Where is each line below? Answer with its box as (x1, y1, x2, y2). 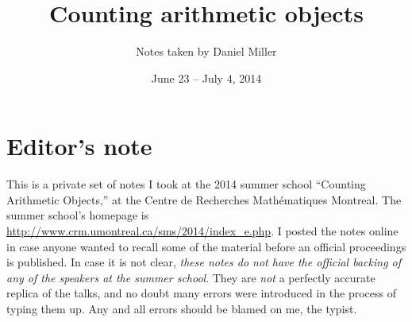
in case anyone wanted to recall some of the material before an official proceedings (6, 238, 406, 254)
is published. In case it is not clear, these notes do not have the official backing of (6, 254, 402, 270)
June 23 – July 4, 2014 (151, 69, 262, 86)
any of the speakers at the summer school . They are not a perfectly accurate (6, 269, 375, 285)
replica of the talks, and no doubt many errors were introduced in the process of (6, 285, 396, 301)
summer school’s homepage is (6, 207, 149, 223)
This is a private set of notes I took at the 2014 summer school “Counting (6, 176, 366, 192)
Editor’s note (6, 130, 152, 162)
